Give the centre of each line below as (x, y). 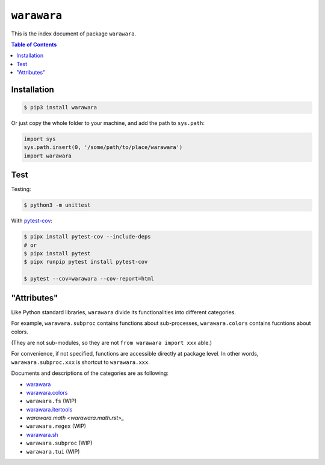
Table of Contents (34, 44)
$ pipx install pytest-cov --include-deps (87, 237)
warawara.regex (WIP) (56, 426)
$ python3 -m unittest (57, 205)
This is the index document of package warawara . (74, 34)
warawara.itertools (49, 409)
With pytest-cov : (32, 221)
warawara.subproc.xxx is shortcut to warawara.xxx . (81, 362)
